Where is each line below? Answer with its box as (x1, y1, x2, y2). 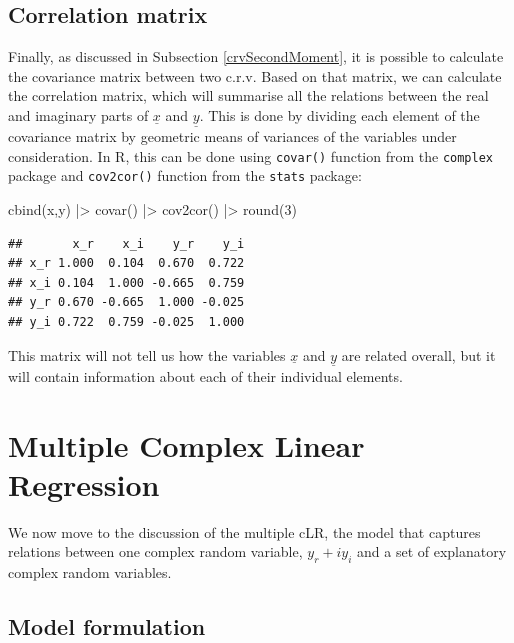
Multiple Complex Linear (8, 424, 365, 465)
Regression (8, 463, 160, 504)
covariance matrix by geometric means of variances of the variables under (8, 126, 457, 147)
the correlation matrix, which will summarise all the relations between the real (8, 85, 489, 106)
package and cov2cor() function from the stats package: (8, 165, 362, 186)
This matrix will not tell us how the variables (8, 344, 286, 365)
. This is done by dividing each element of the (199, 104, 480, 125)
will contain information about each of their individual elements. (8, 365, 403, 386)
